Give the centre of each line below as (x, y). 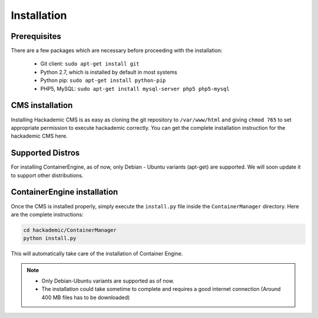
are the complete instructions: (47, 214)
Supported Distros (45, 153)
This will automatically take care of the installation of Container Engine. (97, 254)
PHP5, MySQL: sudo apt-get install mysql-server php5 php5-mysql (135, 88)
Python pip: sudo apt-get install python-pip (103, 80)
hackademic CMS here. (39, 136)
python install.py (50, 238)
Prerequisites (36, 36)
